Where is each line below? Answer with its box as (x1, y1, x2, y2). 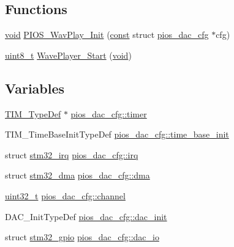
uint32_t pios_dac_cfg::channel (5, 189, 126, 202)
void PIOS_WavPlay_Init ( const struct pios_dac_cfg (5, 28, 209, 41)
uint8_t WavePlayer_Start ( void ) (5, 48, 132, 61)
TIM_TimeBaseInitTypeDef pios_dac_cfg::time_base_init (5, 128, 229, 141)
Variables (5, 78, 65, 97)
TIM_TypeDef (5, 107, 61, 120)
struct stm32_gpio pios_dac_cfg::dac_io (5, 230, 159, 243)
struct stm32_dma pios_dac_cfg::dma (5, 169, 150, 182)
